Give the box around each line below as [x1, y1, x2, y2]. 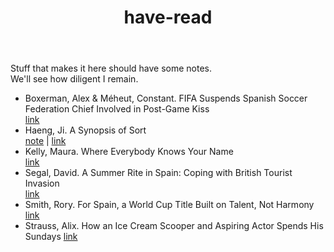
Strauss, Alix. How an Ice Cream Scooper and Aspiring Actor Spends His [24, 220, 324, 232]
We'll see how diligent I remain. [10, 73, 139, 85]
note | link [24, 135, 67, 147]
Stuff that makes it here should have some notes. [10, 62, 213, 75]
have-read [123, 6, 213, 29]
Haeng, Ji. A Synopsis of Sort [24, 124, 147, 136]
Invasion [24, 177, 60, 190]
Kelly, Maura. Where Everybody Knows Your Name [24, 146, 234, 158]
